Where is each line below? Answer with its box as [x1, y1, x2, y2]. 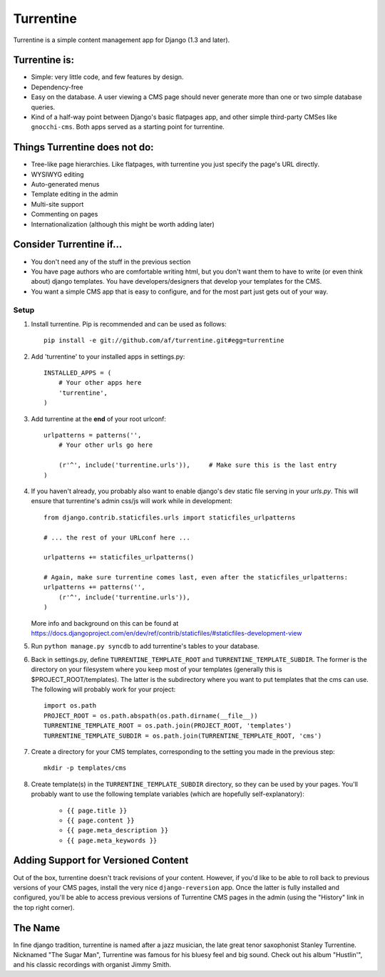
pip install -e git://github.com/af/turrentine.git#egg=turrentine [43, 336, 284, 345]
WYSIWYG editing [31, 170, 85, 178]
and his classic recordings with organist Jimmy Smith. [13, 961, 171, 969]
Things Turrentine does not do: [13, 141, 154, 153]
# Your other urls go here [58, 441, 153, 449]
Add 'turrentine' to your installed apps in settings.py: [31, 352, 185, 361]
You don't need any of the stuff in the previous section [31, 257, 191, 266]
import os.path [43, 702, 97, 710]
